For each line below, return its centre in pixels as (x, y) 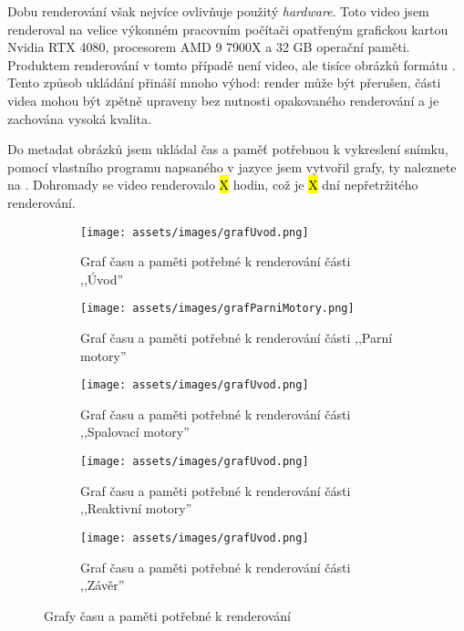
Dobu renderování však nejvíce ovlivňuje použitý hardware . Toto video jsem (218, 11)
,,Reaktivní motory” (136, 508)
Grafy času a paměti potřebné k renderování (168, 615)
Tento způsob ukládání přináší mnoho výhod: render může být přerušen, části (224, 83)
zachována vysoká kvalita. (79, 118)
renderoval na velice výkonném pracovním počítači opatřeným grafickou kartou (228, 29)
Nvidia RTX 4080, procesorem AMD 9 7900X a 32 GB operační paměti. (209, 47)
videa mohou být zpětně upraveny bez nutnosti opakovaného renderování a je (223, 100)
